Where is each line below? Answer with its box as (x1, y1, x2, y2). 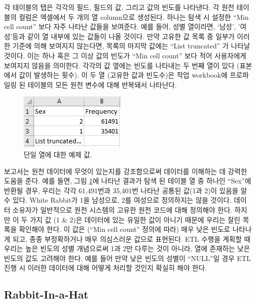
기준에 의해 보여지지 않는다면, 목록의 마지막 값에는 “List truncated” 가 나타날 (12, 41, 250, 51)
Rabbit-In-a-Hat (4, 287, 89, 302)
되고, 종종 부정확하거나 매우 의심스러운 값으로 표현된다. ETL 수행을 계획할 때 (12, 233, 251, 244)
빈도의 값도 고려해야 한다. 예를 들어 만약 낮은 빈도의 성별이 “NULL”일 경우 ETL (4, 253, 251, 263)
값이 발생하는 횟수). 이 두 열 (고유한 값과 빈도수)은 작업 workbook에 (19, 70, 228, 80)
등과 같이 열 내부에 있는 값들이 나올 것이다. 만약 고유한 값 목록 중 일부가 (12, 31, 235, 41)
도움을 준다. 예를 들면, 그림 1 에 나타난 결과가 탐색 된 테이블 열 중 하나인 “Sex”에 (4, 175, 252, 186)
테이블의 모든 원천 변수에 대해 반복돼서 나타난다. (27, 79, 177, 89)
